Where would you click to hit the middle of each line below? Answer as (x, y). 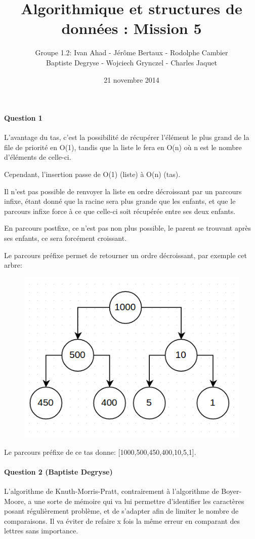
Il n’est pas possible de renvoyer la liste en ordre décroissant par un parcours (123, 191)
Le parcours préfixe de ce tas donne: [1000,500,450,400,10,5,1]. (100, 452)
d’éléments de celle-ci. (38, 157)
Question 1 (23, 118)
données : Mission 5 (132, 28)
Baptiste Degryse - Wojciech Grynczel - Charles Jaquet (132, 62)
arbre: (13, 265)
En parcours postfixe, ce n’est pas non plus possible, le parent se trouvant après (127, 228)
